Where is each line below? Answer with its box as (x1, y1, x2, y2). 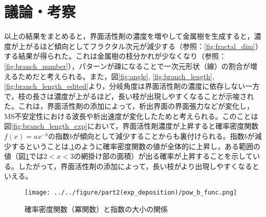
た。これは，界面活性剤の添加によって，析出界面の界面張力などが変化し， (4, 101, 254, 111)
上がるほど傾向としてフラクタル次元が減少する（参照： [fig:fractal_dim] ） (18, 40, 259, 51)
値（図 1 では (4, 151, 43, 161)
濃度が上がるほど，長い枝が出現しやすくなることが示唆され (54, 90, 254, 101)
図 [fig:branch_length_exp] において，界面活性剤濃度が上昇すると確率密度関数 (4, 120, 259, 131)
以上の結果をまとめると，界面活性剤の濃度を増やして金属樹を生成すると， (4, 31, 254, 41)
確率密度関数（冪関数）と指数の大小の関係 (25, 203, 168, 214)
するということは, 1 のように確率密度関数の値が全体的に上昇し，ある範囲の (11, 140, 260, 151)
